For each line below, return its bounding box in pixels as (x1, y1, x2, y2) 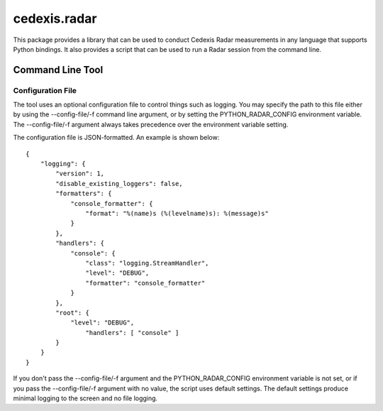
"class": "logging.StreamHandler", (85, 259, 209, 267)
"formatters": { (55, 190, 112, 198)
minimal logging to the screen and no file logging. (13, 394, 158, 402)
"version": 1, (55, 170, 105, 177)
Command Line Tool (13, 64, 104, 76)
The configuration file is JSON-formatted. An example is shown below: (13, 133, 220, 142)
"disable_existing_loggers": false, (55, 180, 184, 187)
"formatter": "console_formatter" (85, 279, 206, 287)
